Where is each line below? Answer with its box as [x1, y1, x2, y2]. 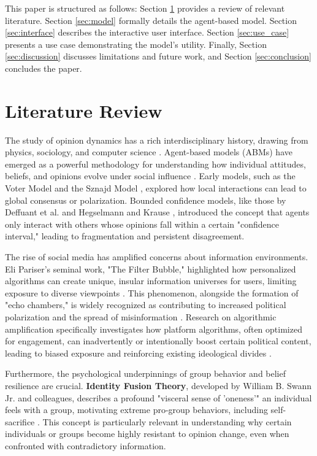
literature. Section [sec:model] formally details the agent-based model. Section [5, 14, 297, 26]
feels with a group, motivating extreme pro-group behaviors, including [5, 403, 268, 416]
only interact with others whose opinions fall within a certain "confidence [5, 217, 279, 230]
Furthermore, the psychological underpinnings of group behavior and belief [5, 367, 286, 380]
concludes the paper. [5, 61, 82, 74]
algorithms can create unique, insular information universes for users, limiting [5, 274, 297, 287]
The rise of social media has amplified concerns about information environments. [5, 250, 308, 263]
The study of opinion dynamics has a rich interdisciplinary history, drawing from [5, 133, 308, 146]
